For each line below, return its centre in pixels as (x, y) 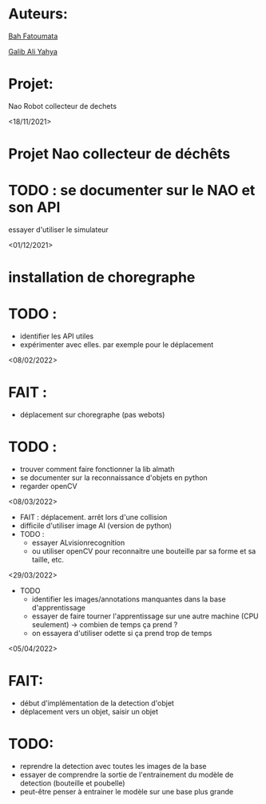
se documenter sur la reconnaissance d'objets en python (113, 478)
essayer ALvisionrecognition (78, 542)
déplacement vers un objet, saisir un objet (89, 711)
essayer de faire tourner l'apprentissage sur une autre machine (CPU (145, 616)
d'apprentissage (59, 608)
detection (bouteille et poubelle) (72, 783)
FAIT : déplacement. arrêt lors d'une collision (93, 517)
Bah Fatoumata (33, 36)
